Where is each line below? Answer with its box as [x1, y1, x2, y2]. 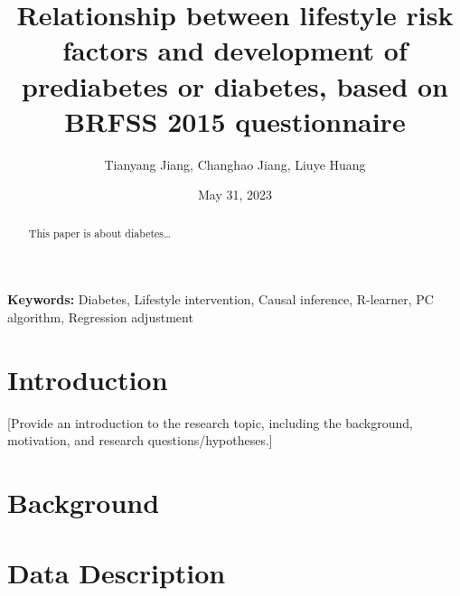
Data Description [7, 554, 226, 591]
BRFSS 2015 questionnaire [64, 102, 406, 139]
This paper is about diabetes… [28, 225, 171, 240]
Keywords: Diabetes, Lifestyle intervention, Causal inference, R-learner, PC [7, 290, 434, 309]
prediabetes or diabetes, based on [21, 67, 449, 104]
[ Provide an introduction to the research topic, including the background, [7, 413, 413, 432]
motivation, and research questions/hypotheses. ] [7, 431, 273, 450]
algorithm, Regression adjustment [7, 307, 193, 326]
